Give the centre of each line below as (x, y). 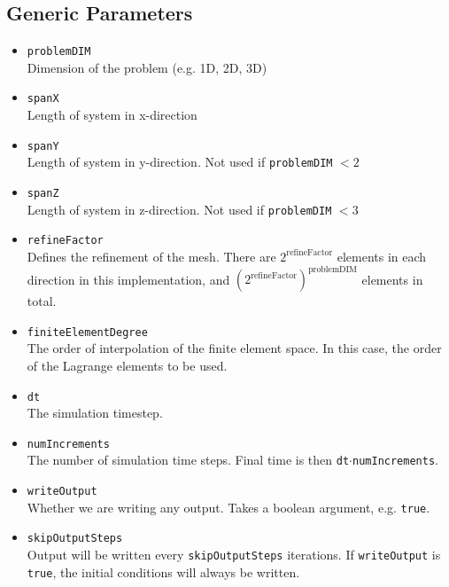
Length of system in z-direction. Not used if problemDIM (179, 209)
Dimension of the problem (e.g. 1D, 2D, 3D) (147, 67)
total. (42, 301)
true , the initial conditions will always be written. (163, 571)
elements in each (382, 256)
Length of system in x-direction (112, 115)
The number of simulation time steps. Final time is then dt (188, 460)
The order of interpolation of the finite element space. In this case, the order (234, 348)
